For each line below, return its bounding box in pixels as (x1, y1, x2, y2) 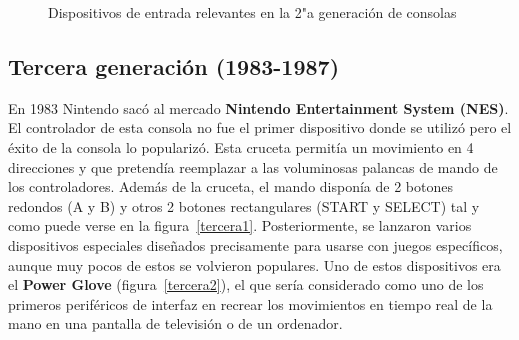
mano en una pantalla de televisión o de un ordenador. (8, 313, 343, 334)
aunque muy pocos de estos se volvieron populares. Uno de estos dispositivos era (8, 254, 501, 275)
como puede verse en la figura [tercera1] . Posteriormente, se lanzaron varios (8, 215, 472, 236)
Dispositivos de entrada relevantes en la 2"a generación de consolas (48, 2, 457, 22)
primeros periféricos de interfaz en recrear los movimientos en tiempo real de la (8, 293, 493, 314)
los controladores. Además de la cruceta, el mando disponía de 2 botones (8, 176, 453, 197)
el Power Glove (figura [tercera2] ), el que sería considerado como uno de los (8, 274, 484, 295)
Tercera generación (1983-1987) (8, 50, 340, 81)
